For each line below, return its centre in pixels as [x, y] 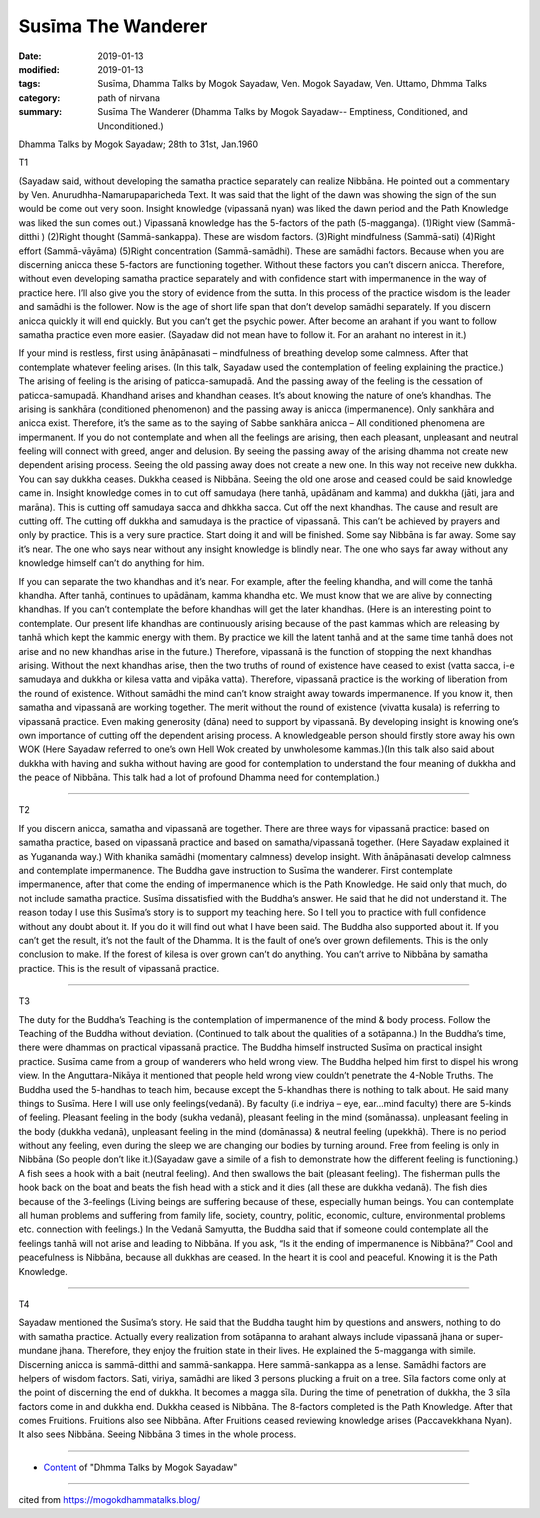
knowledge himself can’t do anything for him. [111, 563]
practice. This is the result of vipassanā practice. [119, 968]
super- [489, 1336]
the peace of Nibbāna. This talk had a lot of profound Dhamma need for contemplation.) [199, 777]
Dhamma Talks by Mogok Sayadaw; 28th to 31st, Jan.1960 [138, 144]
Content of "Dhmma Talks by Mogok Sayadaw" [140, 1467]
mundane [38, 1351]
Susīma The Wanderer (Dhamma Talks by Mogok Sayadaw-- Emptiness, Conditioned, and [283, 112]
